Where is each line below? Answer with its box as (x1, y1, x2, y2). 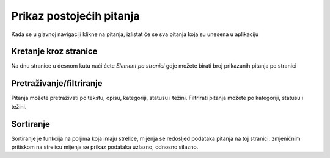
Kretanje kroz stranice (11, 46, 98, 57)
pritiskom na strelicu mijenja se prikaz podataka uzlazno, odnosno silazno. (11, 143, 199, 151)
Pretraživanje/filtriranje (11, 78, 103, 88)
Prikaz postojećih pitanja (11, 9, 140, 23)
